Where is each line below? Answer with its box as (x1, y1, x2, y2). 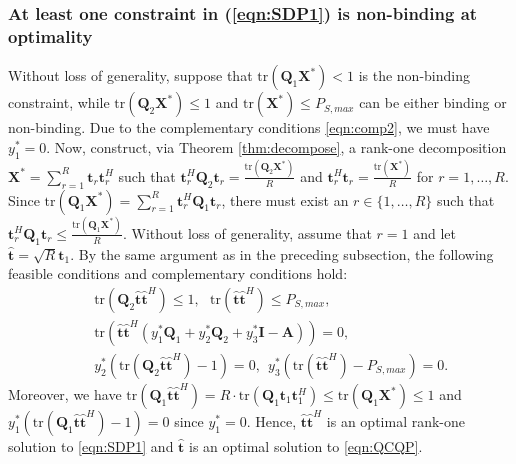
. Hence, (246, 411, 297, 432)
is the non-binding (358, 65, 470, 86)
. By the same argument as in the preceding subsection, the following (70, 243, 494, 264)
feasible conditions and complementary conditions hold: (8, 263, 348, 284)
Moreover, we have (8, 384, 122, 405)
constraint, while (8, 92, 110, 113)
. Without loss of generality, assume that (122, 222, 372, 243)
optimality (8, 23, 93, 48)
